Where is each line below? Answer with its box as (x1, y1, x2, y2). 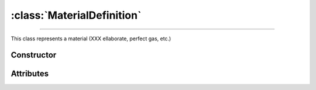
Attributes (11, 69, 49, 79)
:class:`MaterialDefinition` (11, 9, 142, 22)
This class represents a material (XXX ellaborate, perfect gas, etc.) (11, 35, 171, 42)
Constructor (11, 50, 57, 60)
